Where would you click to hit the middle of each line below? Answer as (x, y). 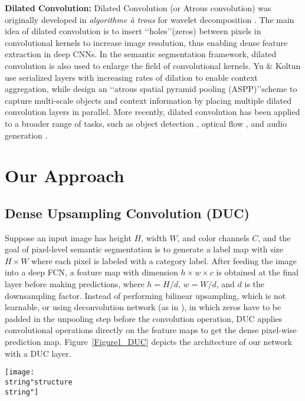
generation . (26, 135)
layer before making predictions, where (75, 284)
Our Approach (65, 175)
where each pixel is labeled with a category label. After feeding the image (164, 260)
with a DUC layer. (38, 353)
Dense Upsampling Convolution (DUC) (127, 213)
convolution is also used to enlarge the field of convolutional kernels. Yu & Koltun (153, 65)
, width (154, 237)
